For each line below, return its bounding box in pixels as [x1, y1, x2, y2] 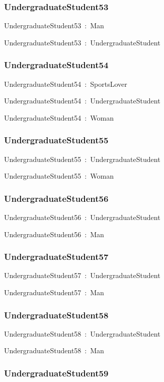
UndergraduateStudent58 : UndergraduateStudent [4, 328, 160, 339]
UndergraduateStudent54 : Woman [4, 112, 114, 123]
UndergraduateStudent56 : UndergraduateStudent [4, 212, 160, 223]
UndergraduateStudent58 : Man [4, 345, 104, 356]
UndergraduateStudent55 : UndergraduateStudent [4, 153, 160, 164]
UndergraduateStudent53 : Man [4, 20, 104, 31]
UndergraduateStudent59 [4, 366, 109, 379]
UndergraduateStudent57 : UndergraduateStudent [4, 270, 160, 281]
